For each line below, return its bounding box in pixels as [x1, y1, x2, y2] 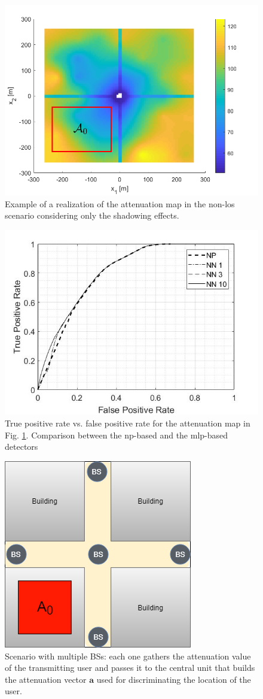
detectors [5, 440, 38, 453]
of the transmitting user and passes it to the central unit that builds [5, 661, 255, 674]
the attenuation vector [5, 673, 87, 685]
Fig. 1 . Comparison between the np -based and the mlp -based [5, 428, 228, 441]
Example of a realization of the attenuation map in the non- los [5, 197, 235, 210]
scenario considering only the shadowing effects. [5, 209, 179, 222]
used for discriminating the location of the [96, 673, 251, 685]
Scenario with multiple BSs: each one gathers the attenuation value [5, 649, 251, 662]
